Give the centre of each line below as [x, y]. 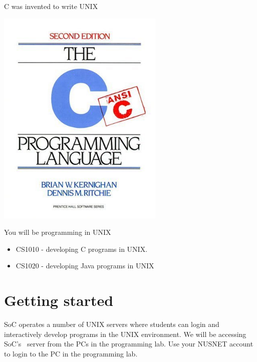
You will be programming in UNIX [58, 232]
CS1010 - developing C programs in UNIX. [82, 249]
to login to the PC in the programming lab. [71, 353]
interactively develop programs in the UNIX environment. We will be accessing [125, 334]
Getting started [59, 300]
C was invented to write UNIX [51, 6]
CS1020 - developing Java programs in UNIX [85, 266]
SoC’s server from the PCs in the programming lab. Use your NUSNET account [129, 344]
